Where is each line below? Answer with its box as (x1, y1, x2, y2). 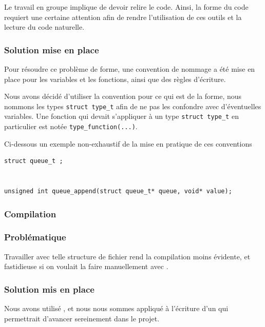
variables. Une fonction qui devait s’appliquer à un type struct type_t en (4, 111, 239, 121)
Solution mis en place (4, 282, 94, 295)
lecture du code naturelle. (4, 22, 85, 32)
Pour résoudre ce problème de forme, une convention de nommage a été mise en (4, 64, 255, 74)
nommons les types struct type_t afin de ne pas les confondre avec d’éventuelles (4, 100, 261, 111)
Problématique (4, 231, 66, 243)
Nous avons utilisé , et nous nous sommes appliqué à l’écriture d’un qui (4, 303, 229, 314)
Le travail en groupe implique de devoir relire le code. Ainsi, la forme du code (4, 2, 249, 12)
